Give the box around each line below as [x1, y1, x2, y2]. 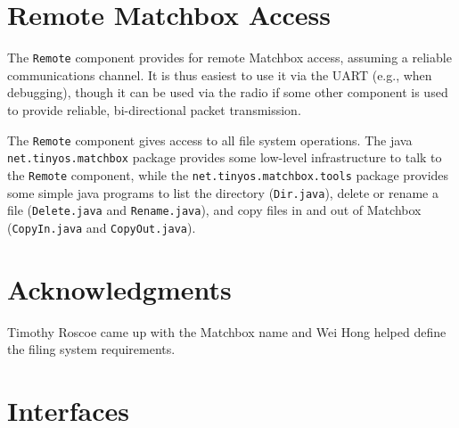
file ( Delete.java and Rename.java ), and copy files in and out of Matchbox [7, 201, 422, 219]
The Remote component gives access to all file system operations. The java [7, 130, 413, 149]
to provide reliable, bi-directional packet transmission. [7, 100, 301, 119]
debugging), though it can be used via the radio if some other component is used [7, 83, 448, 102]
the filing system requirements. [7, 340, 176, 358]
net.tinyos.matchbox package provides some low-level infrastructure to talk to [7, 148, 442, 167]
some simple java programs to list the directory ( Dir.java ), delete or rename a [7, 183, 439, 202]
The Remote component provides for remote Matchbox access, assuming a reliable [7, 48, 452, 67]
